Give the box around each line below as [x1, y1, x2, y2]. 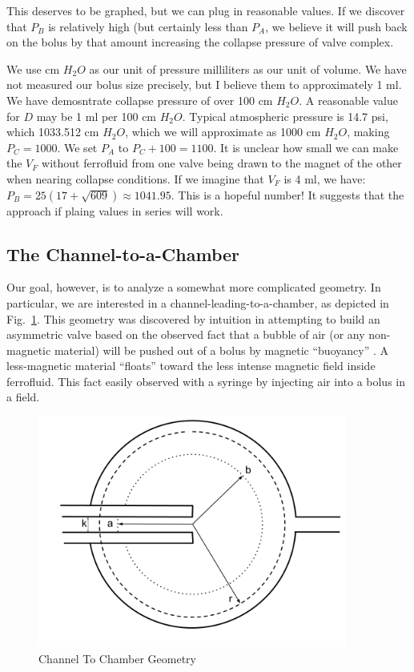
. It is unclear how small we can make [213, 139, 399, 155]
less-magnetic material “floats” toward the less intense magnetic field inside [6, 357, 376, 374]
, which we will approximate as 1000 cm [125, 123, 321, 140]
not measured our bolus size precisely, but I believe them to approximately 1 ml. [6, 76, 402, 93]
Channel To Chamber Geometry [38, 650, 196, 666]
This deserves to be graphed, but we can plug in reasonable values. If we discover [6, 2, 405, 18]
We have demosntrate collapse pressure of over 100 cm [6, 91, 273, 108]
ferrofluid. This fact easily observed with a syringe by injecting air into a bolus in [6, 372, 406, 389]
